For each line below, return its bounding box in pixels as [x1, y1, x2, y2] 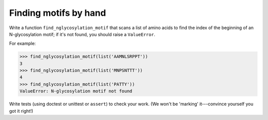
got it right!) [9, 108, 33, 114]
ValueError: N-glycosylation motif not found [19, 88, 133, 94]
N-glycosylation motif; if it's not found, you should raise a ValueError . [9, 31, 156, 37]
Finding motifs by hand [9, 7, 106, 18]
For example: [9, 40, 36, 46]
